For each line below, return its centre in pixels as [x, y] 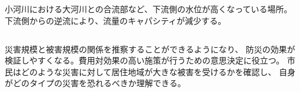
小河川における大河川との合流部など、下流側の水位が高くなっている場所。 [149, 8]
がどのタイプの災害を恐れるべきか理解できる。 [95, 83]
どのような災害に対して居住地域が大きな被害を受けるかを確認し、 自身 [158, 71]
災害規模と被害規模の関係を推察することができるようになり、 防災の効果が [150, 49]
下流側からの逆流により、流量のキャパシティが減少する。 [116, 20]
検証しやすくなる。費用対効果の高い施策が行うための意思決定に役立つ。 [145, 60]
